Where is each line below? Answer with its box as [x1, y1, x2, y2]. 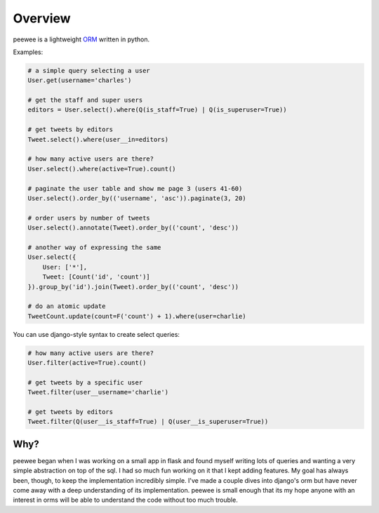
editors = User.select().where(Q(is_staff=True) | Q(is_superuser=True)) [27, 106, 287, 114]
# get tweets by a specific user [27, 378, 143, 386]
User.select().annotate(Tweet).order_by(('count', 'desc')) [27, 224, 239, 232]
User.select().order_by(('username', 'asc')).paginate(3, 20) [27, 194, 246, 202]
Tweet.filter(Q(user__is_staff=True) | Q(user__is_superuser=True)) [27, 418, 269, 426]
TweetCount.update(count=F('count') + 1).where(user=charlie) [27, 312, 246, 320]
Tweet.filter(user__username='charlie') [27, 388, 168, 397]
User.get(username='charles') [27, 76, 132, 84]
